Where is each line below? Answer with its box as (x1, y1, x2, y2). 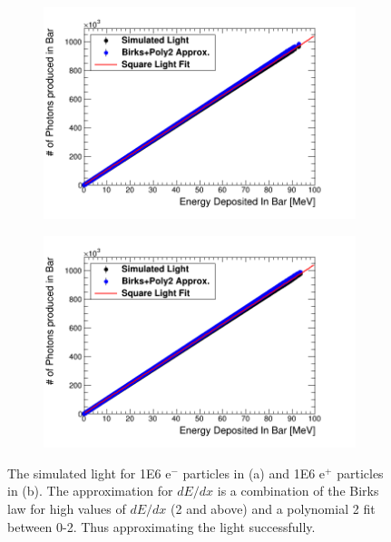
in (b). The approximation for (7, 481, 173, 500)
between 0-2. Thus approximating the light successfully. (7, 517, 316, 536)
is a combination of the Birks (217, 481, 379, 500)
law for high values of (7, 498, 126, 517)
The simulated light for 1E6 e (7, 463, 171, 482)
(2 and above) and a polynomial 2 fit (171, 498, 376, 517)
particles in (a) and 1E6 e (182, 463, 326, 482)
